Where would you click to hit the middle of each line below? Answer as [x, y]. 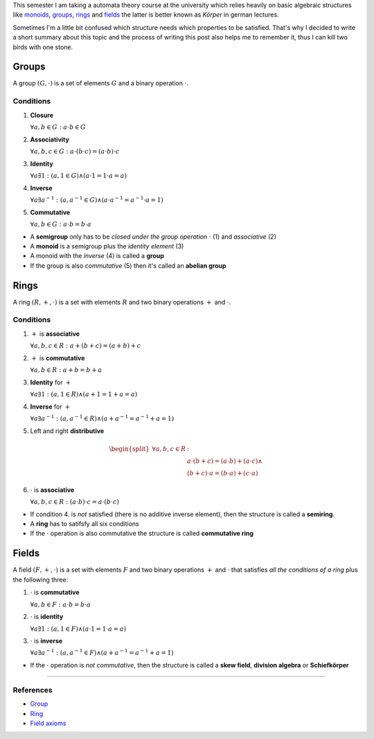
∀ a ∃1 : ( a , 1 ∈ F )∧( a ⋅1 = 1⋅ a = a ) [78, 629]
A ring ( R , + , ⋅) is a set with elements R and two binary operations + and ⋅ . [122, 302]
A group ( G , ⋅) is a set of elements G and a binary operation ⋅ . [101, 83]
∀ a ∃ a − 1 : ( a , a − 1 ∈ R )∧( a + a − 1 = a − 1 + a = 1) [102, 418]
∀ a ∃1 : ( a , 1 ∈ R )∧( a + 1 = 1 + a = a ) [84, 394]
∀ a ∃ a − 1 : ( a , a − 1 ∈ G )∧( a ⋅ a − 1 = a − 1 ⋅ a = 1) [97, 199]
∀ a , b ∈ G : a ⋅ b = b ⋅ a [61, 224]
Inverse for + [50, 407]
